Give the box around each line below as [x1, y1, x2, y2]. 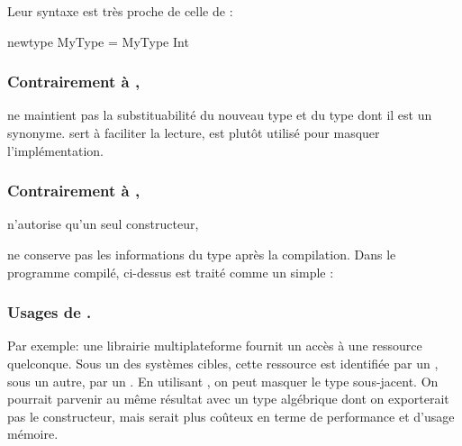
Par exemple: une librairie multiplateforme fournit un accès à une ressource [7, 336, 422, 355]
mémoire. [7, 424, 59, 443]
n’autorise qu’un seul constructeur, [7, 214, 199, 233]
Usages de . [7, 301, 92, 323]
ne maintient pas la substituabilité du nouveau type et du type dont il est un [7, 105, 432, 124]
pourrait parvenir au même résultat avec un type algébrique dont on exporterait [7, 389, 449, 408]
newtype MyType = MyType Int [7, 32, 189, 50]
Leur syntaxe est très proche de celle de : [7, 2, 233, 20]
